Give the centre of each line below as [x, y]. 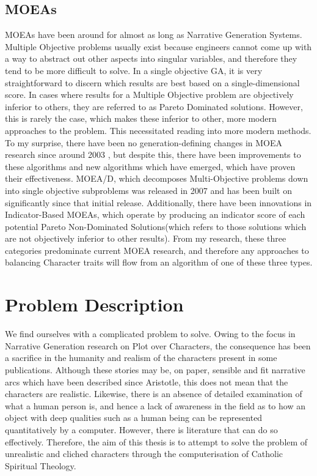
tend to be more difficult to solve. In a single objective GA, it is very [134, 70]
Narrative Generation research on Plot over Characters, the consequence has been [158, 345]
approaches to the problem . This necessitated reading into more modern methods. [158, 130]
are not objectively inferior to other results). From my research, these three [146, 238]
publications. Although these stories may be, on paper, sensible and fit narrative [155, 369]
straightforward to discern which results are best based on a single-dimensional [152, 82]
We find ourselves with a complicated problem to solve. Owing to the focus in [150, 334]
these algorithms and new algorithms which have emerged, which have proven [150, 166]
